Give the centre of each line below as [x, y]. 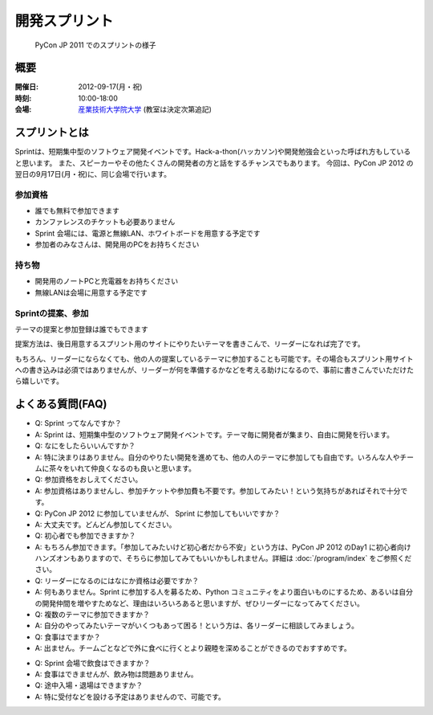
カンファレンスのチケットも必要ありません [105, 222]
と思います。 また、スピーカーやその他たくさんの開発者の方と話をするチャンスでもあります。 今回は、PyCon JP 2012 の [214, 163]
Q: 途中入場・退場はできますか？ [89, 685]
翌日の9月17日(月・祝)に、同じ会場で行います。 [93, 174]
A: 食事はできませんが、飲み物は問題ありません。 [116, 674]
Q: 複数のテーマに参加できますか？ [92, 615]
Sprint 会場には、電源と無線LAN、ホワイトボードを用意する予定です [148, 233]
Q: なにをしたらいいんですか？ [85, 446]
